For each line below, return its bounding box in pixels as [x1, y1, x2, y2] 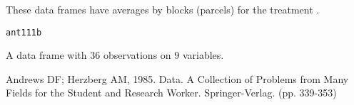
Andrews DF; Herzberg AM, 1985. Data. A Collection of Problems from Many [6, 71, 349, 86]
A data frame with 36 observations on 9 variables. [6, 48, 224, 62]
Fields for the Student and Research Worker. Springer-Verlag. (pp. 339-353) [6, 85, 337, 100]
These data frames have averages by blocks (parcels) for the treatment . [6, 2, 320, 16]
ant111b [6, 27, 42, 38]
